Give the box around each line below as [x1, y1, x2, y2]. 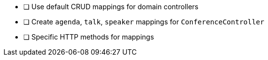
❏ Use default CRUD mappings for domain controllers [23, 2, 199, 11]
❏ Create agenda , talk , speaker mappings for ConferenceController [23, 18, 265, 26]
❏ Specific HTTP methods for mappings [23, 33, 154, 41]
